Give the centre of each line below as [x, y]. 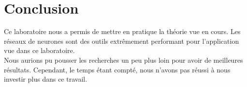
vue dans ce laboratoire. [39, 50]
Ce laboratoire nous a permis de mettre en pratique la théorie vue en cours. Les [122, 31]
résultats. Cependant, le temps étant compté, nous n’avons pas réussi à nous [117, 69]
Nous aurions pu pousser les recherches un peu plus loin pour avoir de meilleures [123, 60]
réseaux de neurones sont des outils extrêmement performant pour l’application [122, 41]
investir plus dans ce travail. [46, 79]
